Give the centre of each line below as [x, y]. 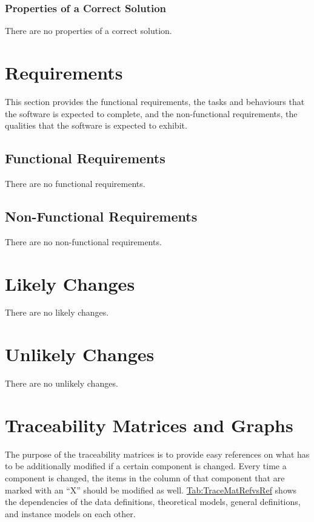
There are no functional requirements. [75, 183]
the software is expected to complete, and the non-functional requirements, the [151, 113]
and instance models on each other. [70, 513]
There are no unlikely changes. [62, 383]
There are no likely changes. [57, 312]
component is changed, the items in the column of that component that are [145, 478]
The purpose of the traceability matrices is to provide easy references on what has [157, 454]
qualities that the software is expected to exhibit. [96, 125]
